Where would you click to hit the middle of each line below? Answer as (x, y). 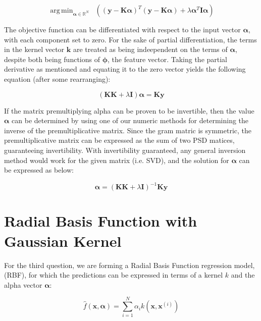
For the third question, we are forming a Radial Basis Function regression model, (129, 265)
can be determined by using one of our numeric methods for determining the (130, 120)
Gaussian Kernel (63, 240)
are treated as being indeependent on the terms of (150, 49)
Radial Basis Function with (101, 221)
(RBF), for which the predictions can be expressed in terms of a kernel (114, 275)
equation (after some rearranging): (57, 78)
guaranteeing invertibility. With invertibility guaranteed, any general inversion (125, 150)
